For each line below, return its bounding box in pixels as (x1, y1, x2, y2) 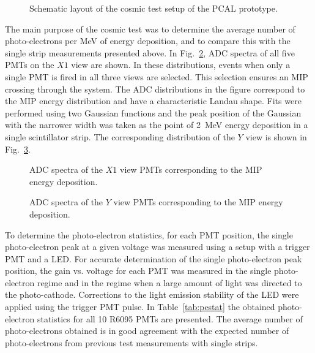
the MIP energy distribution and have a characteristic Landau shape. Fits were (5, 94, 302, 107)
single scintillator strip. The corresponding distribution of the (5, 130, 235, 143)
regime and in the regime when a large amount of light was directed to (37, 276, 302, 289)
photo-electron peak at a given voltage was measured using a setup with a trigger (5, 240, 310, 253)
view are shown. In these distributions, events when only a (71, 58, 291, 71)
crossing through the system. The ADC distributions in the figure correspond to (5, 82, 305, 95)
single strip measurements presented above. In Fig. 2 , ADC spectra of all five (5, 46, 295, 59)
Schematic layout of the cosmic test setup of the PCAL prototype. (29, 2, 278, 14)
